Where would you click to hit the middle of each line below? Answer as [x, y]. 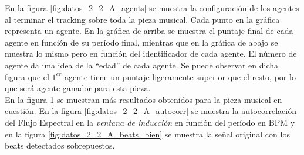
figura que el [27, 76]
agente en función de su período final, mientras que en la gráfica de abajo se [141, 42]
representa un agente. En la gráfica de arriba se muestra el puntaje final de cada [149, 31]
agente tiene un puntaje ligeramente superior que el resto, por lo [180, 76]
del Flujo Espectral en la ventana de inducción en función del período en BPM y [150, 122]
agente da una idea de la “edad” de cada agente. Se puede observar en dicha [142, 65]
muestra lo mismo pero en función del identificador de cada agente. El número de [151, 54]
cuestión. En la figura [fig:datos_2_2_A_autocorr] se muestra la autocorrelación [151, 111]
